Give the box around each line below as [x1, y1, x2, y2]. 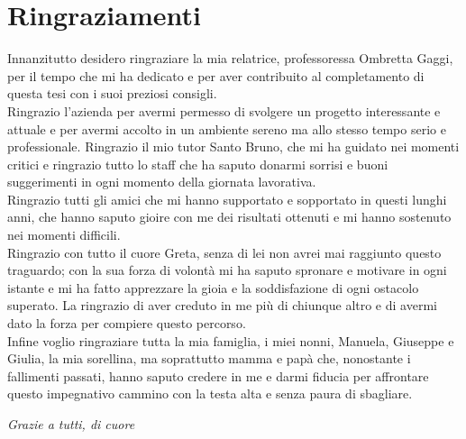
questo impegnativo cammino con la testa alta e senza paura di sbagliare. [7, 384, 413, 403]
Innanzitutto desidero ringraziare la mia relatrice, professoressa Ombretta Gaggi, [7, 49, 453, 68]
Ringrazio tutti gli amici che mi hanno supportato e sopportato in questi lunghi [7, 189, 447, 208]
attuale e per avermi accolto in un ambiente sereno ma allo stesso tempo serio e [7, 119, 446, 138]
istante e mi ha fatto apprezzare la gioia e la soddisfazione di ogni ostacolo [7, 278, 419, 297]
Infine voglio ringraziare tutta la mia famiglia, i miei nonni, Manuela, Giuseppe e [7, 331, 454, 350]
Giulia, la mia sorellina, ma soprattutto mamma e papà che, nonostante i [7, 349, 411, 368]
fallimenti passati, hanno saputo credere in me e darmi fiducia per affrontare [7, 366, 429, 385]
